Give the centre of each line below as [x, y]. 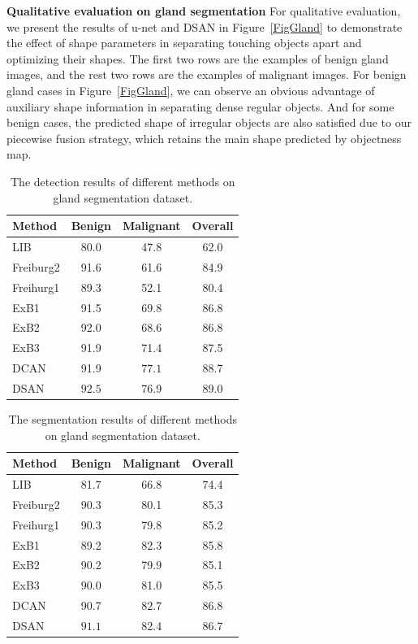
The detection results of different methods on [123, 181]
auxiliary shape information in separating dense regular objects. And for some [200, 106]
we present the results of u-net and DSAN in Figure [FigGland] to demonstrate [205, 26]
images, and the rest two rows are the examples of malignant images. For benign [207, 74]
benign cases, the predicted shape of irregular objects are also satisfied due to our [209, 122]
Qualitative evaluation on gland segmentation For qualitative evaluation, [204, 11]
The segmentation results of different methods [123, 418]
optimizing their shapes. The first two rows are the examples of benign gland [198, 58]
